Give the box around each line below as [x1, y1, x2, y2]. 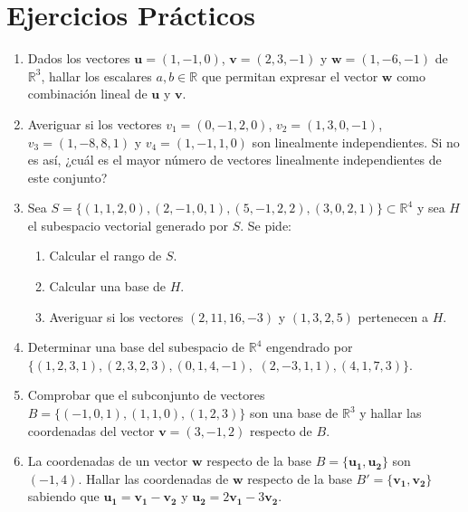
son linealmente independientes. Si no [252, 132, 460, 151]
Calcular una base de [49, 277, 167, 296]
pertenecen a [358, 307, 429, 326]
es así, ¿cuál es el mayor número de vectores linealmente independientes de [27, 150, 442, 169]
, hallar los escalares [41, 66, 152, 85]
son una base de [249, 403, 339, 422]
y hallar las [359, 403, 422, 422]
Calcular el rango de [49, 246, 162, 265]
